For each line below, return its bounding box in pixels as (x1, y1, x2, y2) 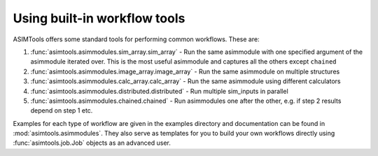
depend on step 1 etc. (30, 106, 93, 115)
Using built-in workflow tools (13, 10, 185, 26)
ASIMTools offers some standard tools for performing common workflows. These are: (13, 35, 260, 43)
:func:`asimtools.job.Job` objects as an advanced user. (13, 139, 171, 147)
